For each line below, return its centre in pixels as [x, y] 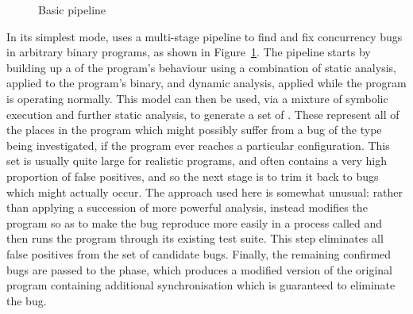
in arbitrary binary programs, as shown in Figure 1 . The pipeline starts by [189, 52]
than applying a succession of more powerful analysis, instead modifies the [187, 207]
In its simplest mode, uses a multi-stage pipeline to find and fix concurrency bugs [205, 36]
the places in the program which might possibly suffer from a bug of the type [194, 130]
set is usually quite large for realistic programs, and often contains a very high [197, 161]
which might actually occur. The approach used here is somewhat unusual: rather [205, 191]
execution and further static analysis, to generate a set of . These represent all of [203, 114]
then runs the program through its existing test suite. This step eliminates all [195, 238]
